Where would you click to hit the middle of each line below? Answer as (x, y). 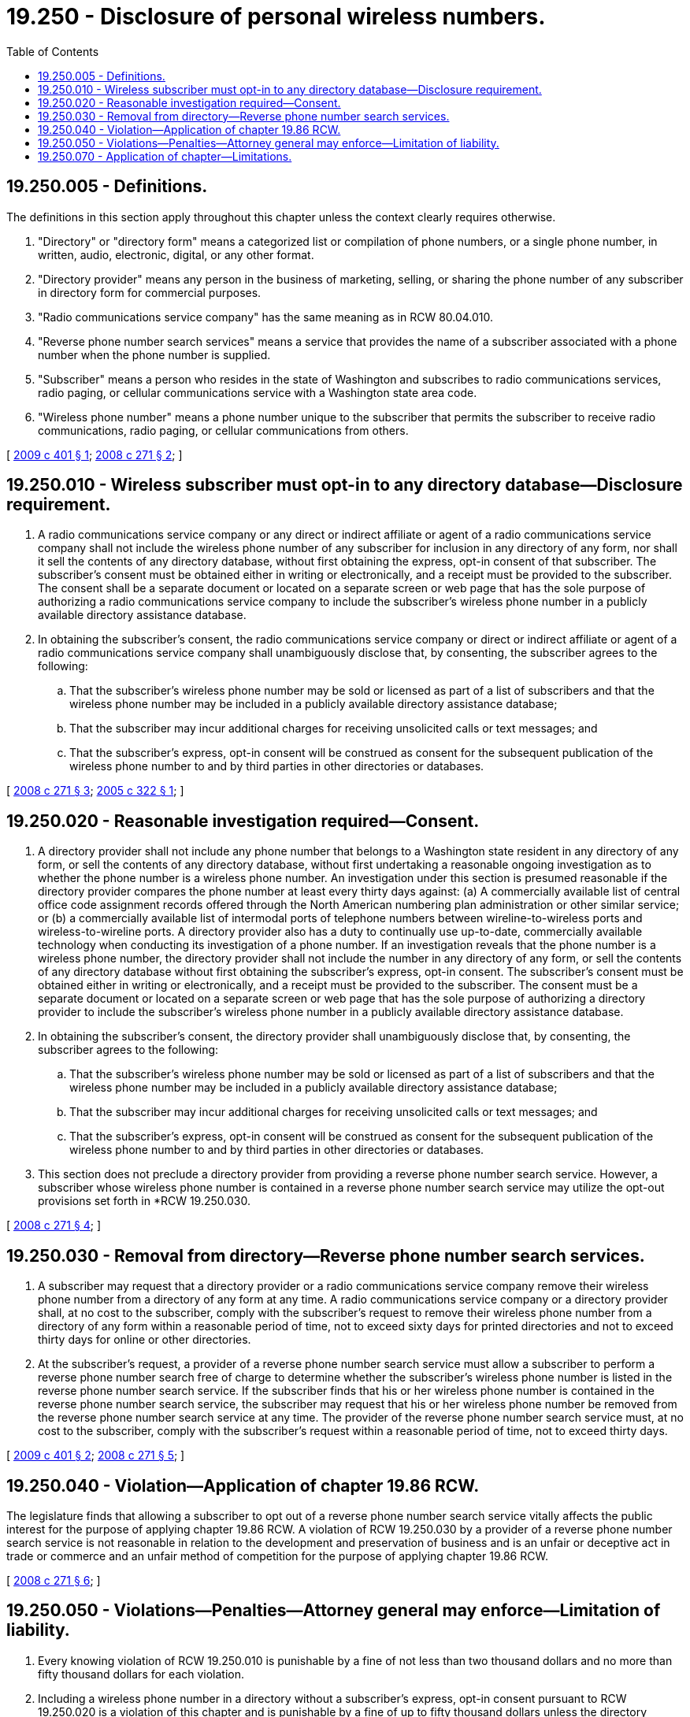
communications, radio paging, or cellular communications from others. (223, 430)
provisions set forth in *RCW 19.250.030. (144, 1201)
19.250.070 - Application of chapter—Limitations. (165, 156)
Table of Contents (53, 51)
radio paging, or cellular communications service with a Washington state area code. (258, 392)
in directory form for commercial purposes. (150, 292)
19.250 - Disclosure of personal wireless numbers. (276, 17)
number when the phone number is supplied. (154, 354)
